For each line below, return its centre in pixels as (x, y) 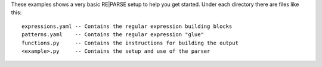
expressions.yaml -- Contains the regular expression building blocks (127, 26)
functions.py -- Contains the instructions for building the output (130, 43)
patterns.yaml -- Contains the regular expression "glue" (113, 35)
